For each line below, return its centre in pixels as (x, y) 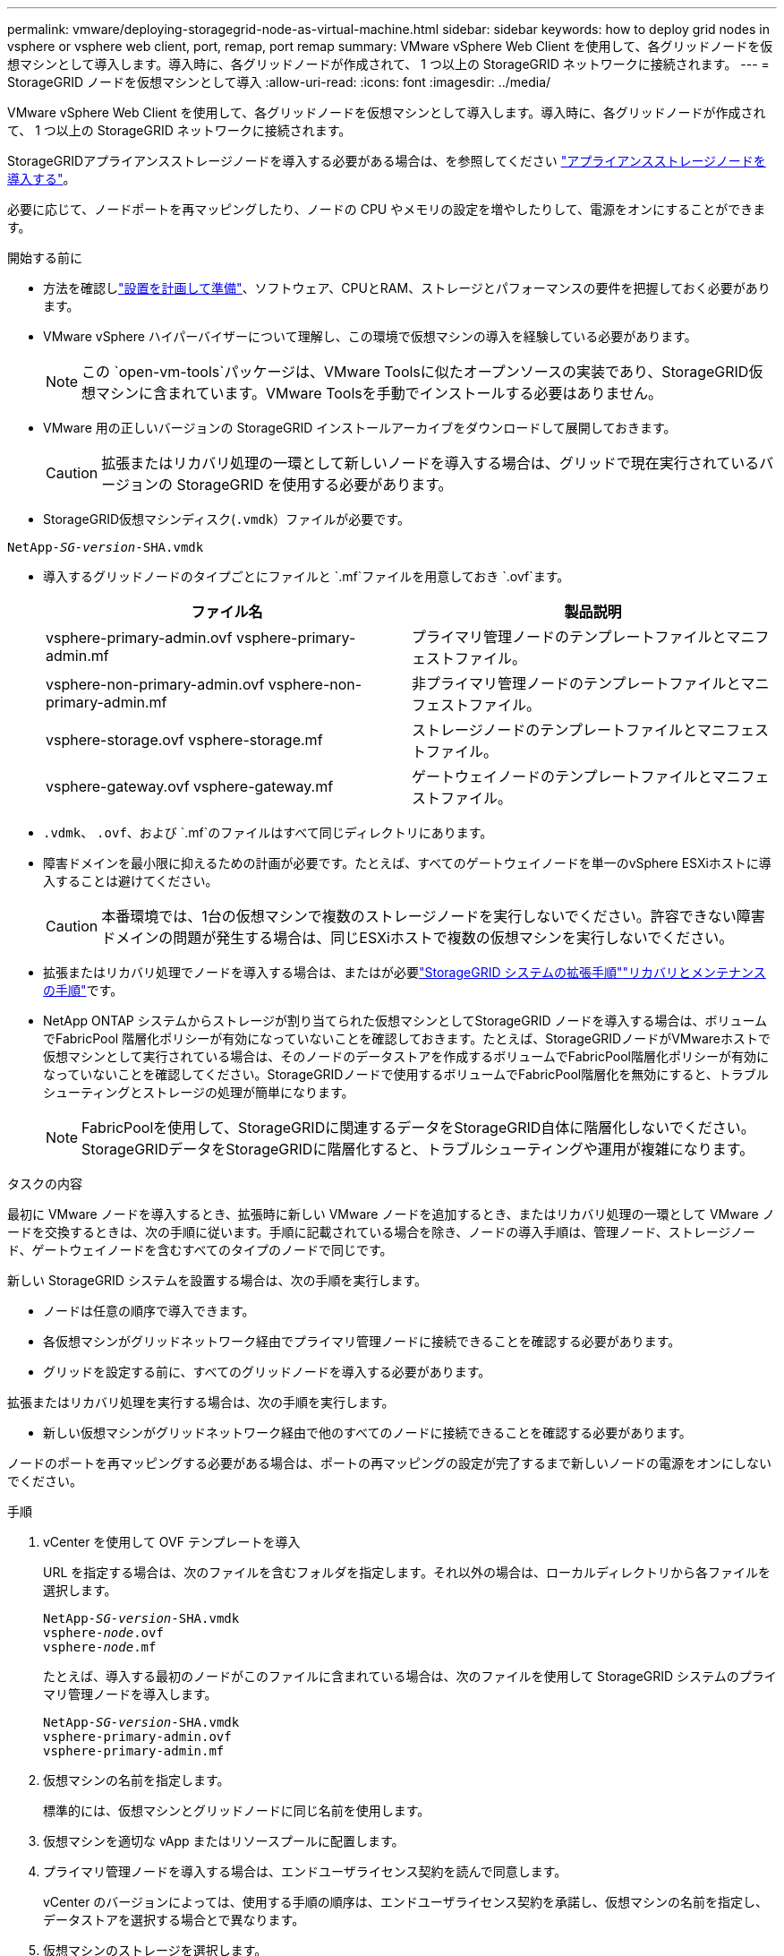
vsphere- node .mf (100, 1647)
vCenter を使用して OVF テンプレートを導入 (172, 1542)
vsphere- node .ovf (103, 1633)
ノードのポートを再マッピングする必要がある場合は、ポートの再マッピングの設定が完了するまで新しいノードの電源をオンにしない (389, 1463)
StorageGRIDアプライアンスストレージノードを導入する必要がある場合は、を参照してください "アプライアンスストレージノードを (387, 161)
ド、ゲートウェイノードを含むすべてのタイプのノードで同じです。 (200, 1250)
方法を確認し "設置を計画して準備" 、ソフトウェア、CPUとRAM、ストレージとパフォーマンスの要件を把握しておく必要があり (407, 288)
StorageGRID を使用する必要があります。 (315, 485)
